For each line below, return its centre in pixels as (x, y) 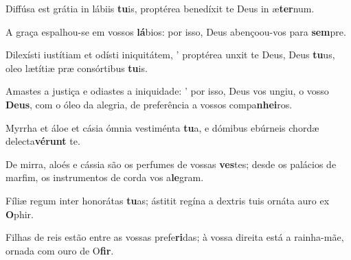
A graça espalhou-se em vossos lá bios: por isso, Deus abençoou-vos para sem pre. (176, 31)
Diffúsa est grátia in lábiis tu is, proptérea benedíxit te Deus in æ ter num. (160, 8)
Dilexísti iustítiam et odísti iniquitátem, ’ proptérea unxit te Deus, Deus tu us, (170, 55)
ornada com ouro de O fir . (60, 250)
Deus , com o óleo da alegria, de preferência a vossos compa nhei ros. (149, 104)
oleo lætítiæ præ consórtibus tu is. (77, 68)
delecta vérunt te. (43, 141)
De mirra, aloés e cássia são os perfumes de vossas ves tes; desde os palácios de (171, 164)
